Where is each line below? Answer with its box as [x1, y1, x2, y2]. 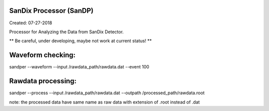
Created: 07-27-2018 [9, 20, 52, 26]
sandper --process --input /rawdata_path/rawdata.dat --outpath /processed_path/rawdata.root [9, 90, 205, 96]
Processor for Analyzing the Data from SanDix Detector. [9, 29, 124, 35]
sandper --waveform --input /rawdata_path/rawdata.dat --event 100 [9, 64, 149, 70]
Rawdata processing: [9, 77, 77, 85]
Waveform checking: [9, 51, 76, 59]
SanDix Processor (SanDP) [9, 6, 94, 15]
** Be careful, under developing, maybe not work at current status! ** [9, 38, 152, 44]
